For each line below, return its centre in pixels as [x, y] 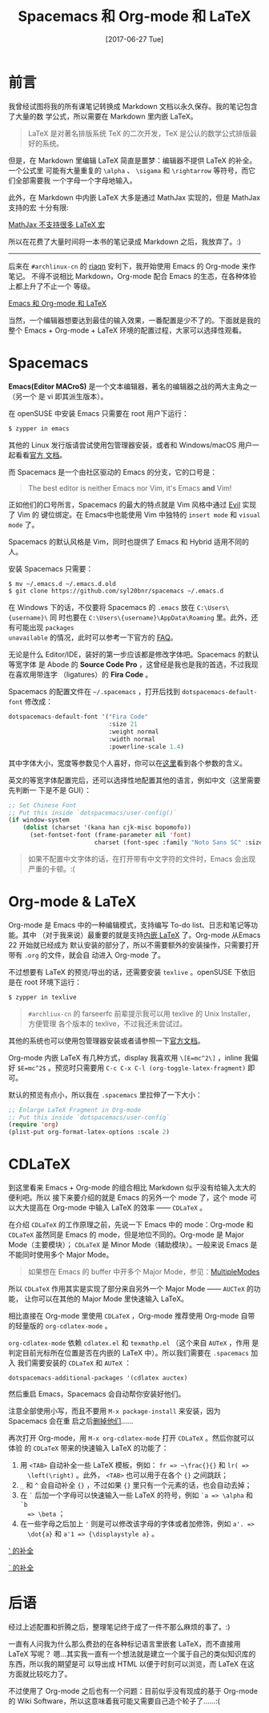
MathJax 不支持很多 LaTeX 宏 [57, 224]
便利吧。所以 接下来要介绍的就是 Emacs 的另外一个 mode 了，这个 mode [128, 1198]
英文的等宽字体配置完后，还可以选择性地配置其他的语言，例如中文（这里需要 [134, 780]
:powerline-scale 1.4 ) [146, 746]
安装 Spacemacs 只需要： [51, 568]
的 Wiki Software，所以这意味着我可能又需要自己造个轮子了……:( [114, 1701]
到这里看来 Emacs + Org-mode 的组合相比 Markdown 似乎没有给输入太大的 [132, 1188]
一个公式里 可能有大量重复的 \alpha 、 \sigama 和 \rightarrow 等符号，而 [128, 170]
